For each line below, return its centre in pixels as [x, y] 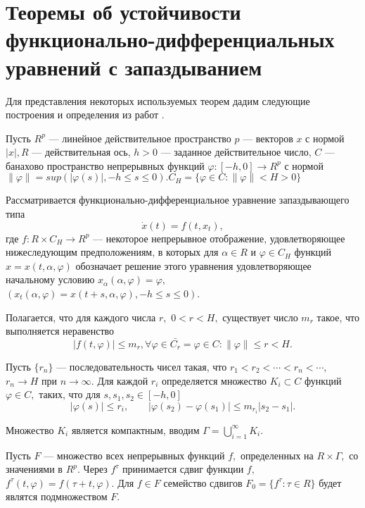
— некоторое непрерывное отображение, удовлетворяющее [219, 238]
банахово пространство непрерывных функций [105, 165]
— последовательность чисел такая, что [142, 367]
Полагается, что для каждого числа [81, 317]
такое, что [338, 317]
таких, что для [70, 394]
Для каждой [123, 380]
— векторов [268, 138]
